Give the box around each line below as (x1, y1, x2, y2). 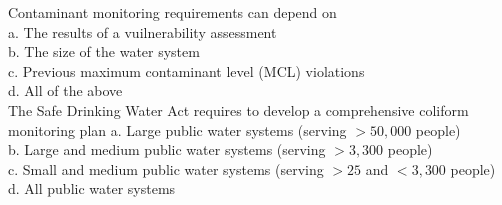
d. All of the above (8, 80, 123, 101)
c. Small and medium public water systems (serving (8, 158, 324, 179)
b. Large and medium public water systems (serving (8, 139, 326, 160)
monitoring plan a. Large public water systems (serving (8, 119, 347, 140)
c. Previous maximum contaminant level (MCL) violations (8, 60, 365, 81)
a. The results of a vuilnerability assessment (8, 21, 277, 42)
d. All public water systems (8, 178, 176, 199)
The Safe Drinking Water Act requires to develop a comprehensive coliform (8, 99, 469, 120)
